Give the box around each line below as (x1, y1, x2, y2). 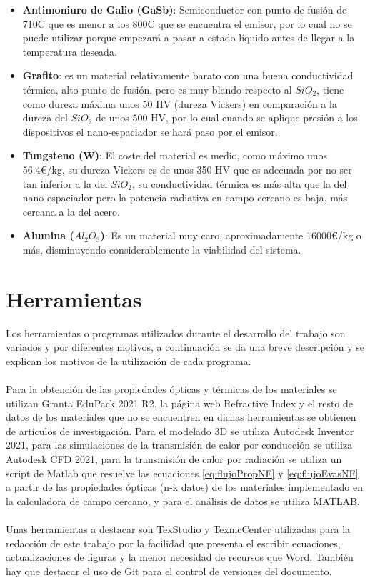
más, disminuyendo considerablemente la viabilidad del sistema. (22, 241, 301, 256)
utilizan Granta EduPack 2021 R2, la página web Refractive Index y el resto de (6, 395, 354, 410)
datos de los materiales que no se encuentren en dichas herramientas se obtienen (6, 409, 356, 424)
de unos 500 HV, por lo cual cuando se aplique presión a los (95, 110, 358, 125)
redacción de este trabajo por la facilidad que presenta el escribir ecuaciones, (6, 535, 341, 550)
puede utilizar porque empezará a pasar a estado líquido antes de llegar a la (22, 30, 355, 45)
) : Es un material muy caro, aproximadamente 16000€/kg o (100, 228, 361, 243)
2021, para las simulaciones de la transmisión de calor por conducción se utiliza (6, 437, 353, 452)
